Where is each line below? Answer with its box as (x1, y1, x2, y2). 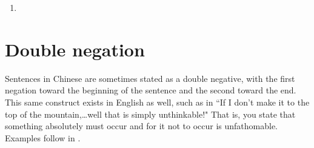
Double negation (5, 36, 145, 61)
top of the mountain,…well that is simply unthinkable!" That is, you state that (5, 107, 296, 120)
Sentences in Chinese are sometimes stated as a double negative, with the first (5, 72, 295, 84)
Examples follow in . (5, 131, 81, 144)
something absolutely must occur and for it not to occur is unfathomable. (5, 119, 278, 132)
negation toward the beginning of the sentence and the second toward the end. (5, 84, 296, 96)
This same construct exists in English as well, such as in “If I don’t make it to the (5, 95, 310, 108)
